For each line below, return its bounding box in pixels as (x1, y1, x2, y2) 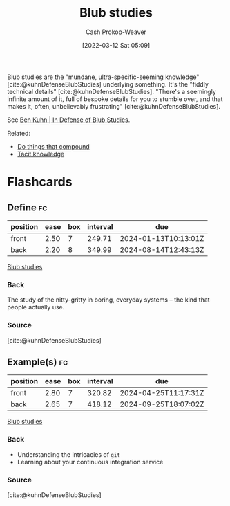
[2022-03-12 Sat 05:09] (82, 41, 151, 49)
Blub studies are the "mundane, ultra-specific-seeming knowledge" (7, 73, 200, 81)
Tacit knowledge (17, 150, 65, 158)
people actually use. (7, 303, 65, 311)
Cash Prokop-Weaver (85, 28, 147, 36)
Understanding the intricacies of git (17, 450, 121, 458)
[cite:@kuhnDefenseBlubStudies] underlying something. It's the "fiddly (7, 80, 209, 88)
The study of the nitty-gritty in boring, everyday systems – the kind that (7, 296, 210, 304)
